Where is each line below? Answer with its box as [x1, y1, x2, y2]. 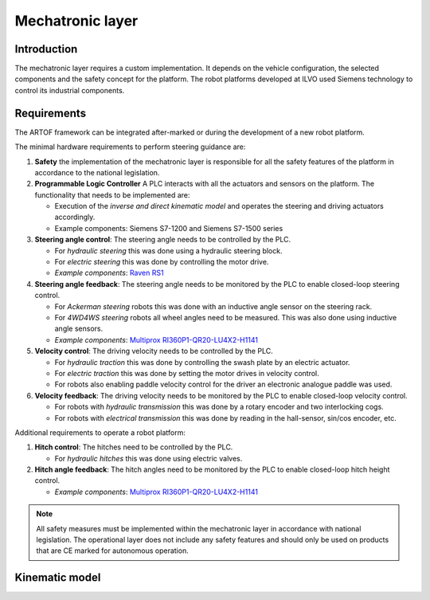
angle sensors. [54, 324, 104, 334]
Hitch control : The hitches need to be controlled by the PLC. [34, 442, 233, 452]
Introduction [14, 42, 78, 56]
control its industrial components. [14, 85, 125, 95]
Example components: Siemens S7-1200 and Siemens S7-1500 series [54, 223, 283, 233]
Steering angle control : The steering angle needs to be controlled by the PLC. [34, 235, 291, 245]
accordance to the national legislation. [34, 167, 160, 177]
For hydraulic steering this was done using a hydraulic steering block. [54, 245, 283, 255]
